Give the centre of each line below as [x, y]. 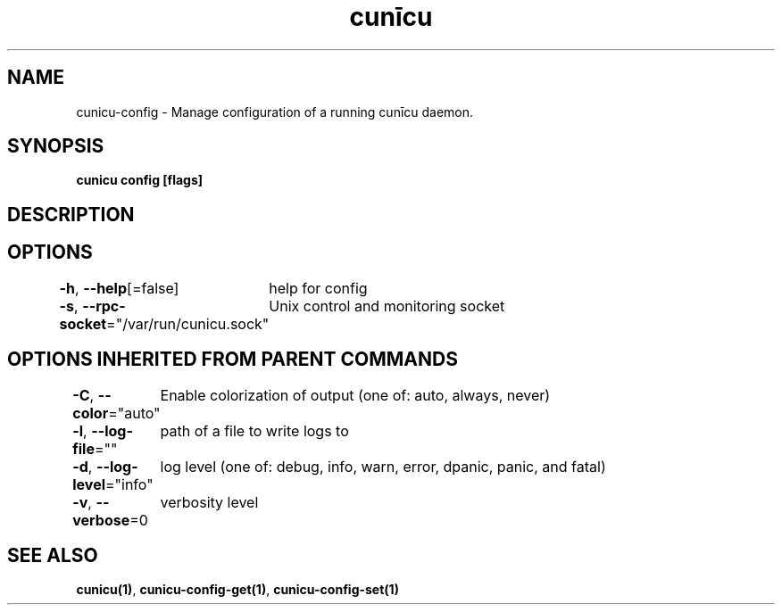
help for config [318, 288]
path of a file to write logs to [254, 430]
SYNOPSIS [56, 146]
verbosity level [209, 502]
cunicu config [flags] [140, 180]
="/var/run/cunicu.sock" [188, 323]
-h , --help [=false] [119, 288]
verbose [101, 520]
